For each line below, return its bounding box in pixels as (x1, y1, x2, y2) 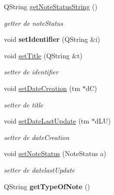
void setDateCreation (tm (4, 83, 81, 93)
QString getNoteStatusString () (4, 1, 98, 11)
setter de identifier (4, 67, 59, 77)
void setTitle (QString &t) (4, 50, 82, 60)
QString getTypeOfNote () (4, 181, 90, 191)
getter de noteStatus (4, 18, 63, 28)
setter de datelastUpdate (4, 164, 75, 175)
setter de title (4, 99, 44, 109)
